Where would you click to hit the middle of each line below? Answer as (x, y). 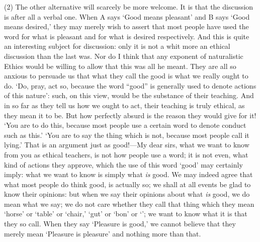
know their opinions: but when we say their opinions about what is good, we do (127, 194)
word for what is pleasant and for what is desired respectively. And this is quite (127, 36)
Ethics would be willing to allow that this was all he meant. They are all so (120, 66)
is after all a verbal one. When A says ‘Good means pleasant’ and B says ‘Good (127, 16)
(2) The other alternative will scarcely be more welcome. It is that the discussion (129, 7)
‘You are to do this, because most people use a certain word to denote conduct (125, 125)
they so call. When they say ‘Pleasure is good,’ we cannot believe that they (120, 224)
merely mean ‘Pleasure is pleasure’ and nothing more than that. (103, 233)
